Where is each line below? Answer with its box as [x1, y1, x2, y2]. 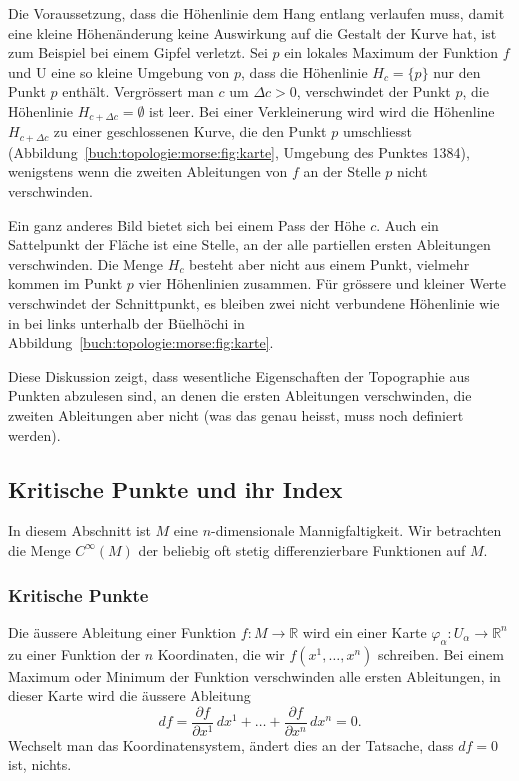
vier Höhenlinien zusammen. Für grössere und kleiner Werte [138, 273, 507, 294]
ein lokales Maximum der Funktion [284, 42, 498, 63]
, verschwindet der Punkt [296, 81, 451, 102]
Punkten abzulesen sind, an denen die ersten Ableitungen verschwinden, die [8, 385, 472, 406]
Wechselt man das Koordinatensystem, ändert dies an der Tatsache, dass [8, 734, 454, 755]
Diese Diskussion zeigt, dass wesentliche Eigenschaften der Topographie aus [8, 365, 470, 386]
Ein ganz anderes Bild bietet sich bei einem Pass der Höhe [8, 214, 366, 235]
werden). [8, 424, 61, 445]
